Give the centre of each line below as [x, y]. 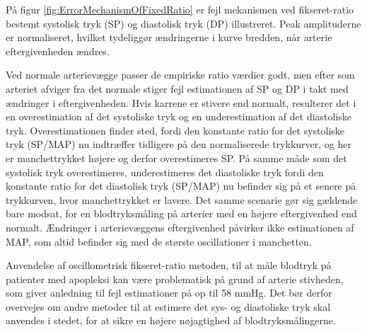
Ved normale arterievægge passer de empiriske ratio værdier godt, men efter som [180, 75]
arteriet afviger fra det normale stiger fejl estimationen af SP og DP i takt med [177, 88]
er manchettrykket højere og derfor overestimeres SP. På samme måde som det [176, 158]
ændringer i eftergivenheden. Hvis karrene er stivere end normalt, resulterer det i [181, 102]
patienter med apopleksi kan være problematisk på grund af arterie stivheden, [175, 279]
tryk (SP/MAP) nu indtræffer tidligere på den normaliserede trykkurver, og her [179, 144]
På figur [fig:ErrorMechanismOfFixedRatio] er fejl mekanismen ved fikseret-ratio [180, 9]
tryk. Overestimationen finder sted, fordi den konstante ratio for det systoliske [175, 130]
